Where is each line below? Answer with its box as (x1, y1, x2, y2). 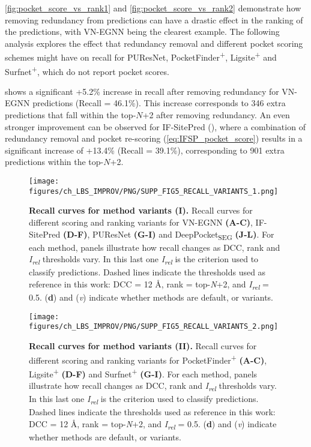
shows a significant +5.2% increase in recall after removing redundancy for (5, 85, 279, 97)
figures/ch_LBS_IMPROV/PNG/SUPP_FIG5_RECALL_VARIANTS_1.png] (29, 187, 279, 196)
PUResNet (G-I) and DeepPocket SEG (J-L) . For (92, 227, 274, 242)
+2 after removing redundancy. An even (142, 109, 290, 121)
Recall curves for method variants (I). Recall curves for (29, 204, 253, 217)
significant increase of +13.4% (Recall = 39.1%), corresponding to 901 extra (5, 143, 285, 156)
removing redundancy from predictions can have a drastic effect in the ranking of (5, 13, 303, 26)
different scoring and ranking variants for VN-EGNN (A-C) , (29, 215, 253, 228)
